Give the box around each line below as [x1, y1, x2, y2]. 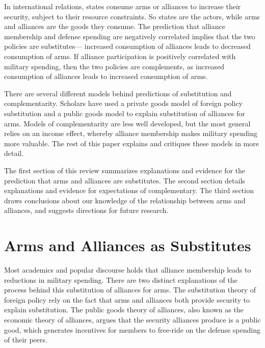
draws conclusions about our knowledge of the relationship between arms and [4, 195, 246, 205]
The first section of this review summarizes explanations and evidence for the [4, 165, 246, 175]
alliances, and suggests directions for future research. [4, 205, 169, 216]
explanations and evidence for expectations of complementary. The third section [4, 185, 254, 196]
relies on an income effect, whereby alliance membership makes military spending [4, 128, 258, 139]
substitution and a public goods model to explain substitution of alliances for [4, 108, 245, 118]
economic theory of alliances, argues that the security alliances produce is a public [4, 314, 261, 325]
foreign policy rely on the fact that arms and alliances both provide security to [4, 294, 250, 305]
